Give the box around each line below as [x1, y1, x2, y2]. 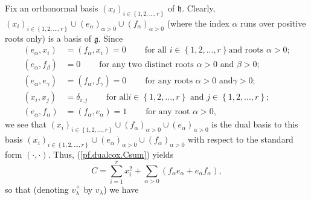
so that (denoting [5, 182, 69, 195]
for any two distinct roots [99, 60, 194, 69]
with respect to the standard [188, 133, 293, 146]
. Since [98, 31, 123, 44]
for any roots [145, 77, 193, 86]
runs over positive [240, 16, 306, 29]
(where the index [167, 16, 229, 29]
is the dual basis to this [211, 118, 298, 131]
